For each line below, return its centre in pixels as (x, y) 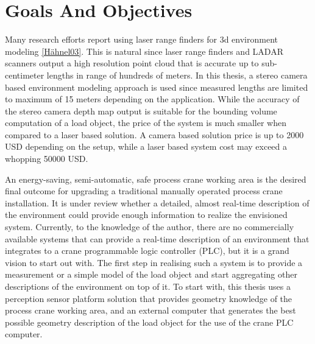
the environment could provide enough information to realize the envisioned (146, 215)
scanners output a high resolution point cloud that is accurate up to (132, 63)
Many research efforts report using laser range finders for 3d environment (141, 39)
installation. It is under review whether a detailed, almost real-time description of (157, 202)
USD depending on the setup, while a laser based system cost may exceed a (146, 146)
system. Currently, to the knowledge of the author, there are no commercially (150, 227)
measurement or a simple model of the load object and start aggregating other (151, 274)
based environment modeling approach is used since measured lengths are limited (157, 87)
